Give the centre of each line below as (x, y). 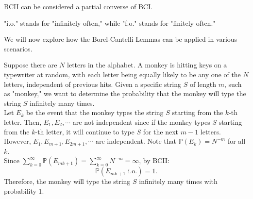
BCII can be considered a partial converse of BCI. (78, 6)
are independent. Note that (136, 141)
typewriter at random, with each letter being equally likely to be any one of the (122, 74)
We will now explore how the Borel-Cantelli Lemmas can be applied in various (121, 39)
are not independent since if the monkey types (141, 122)
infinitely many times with (178, 181)
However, (17, 141)
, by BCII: (154, 160)
